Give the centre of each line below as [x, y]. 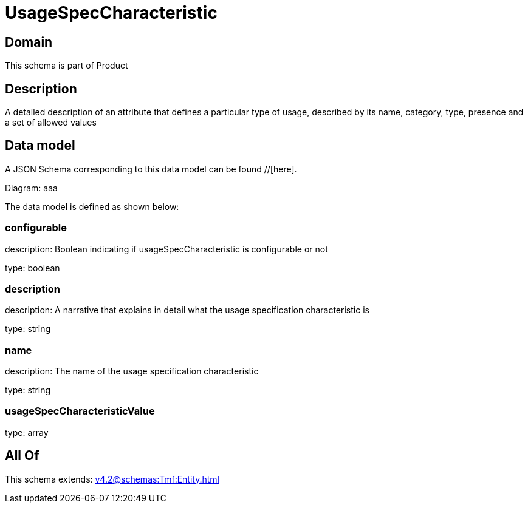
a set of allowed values [51, 123]
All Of [22, 456]
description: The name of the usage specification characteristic [132, 371]
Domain [29, 42]
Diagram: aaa [31, 188]
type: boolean [33, 268]
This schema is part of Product [67, 66]
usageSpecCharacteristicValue [80, 411]
